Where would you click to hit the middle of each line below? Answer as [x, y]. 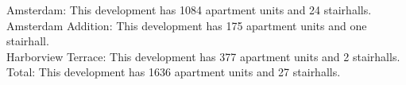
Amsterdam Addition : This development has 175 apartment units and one [187, 25]
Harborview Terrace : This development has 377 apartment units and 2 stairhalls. [203, 56]
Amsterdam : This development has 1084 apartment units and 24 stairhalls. [189, 10]
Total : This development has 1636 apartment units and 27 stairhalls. [174, 72]
